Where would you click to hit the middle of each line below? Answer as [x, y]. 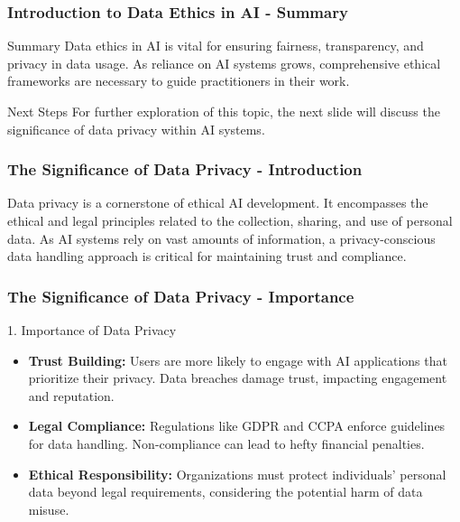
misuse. [49, 509]
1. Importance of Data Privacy [92, 330]
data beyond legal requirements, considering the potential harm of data [225, 492]
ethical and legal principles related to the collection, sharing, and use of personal [230, 220]
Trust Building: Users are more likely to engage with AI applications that [238, 360]
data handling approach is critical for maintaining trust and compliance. [207, 256]
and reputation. [71, 395]
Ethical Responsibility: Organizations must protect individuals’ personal [237, 474]
